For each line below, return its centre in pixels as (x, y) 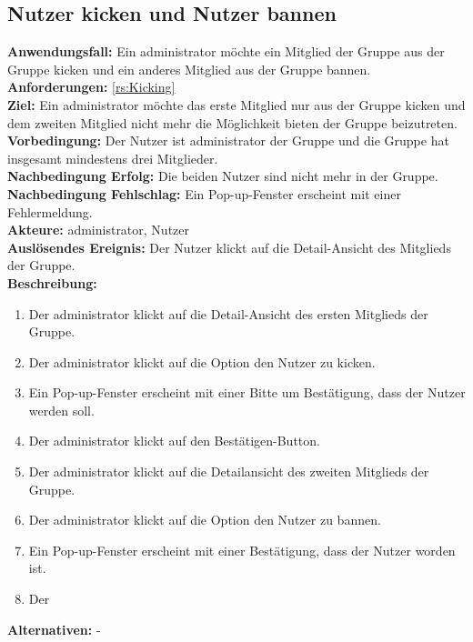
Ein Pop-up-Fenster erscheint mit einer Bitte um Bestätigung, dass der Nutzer (247, 392)
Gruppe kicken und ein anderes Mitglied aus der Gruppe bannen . (189, 69)
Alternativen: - (54, 629)
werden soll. (61, 410)
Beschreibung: (52, 282)
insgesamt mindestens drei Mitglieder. (113, 158)
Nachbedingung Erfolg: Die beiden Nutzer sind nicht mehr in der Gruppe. (223, 176)
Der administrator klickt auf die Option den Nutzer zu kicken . (202, 361)
